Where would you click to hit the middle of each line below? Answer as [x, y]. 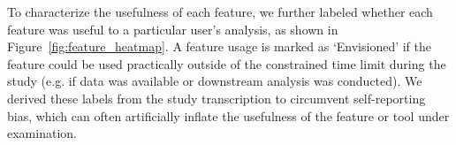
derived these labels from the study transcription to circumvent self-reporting [217, 98]
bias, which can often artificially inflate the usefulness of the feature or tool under [228, 115]
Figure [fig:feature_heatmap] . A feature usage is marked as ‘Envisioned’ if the [220, 46]
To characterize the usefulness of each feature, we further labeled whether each [220, 11]
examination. [42, 133]
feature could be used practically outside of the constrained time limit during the [227, 63]
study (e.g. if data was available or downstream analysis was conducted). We [215, 81]
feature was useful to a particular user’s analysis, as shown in [173, 29]
